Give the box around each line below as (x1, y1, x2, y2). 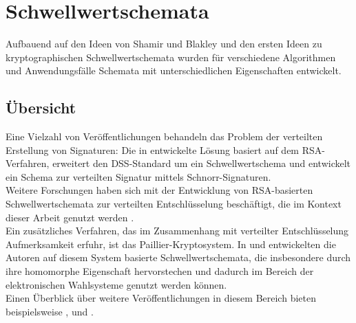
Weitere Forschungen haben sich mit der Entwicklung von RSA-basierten (6, 183, 313, 197)
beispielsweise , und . (6, 304, 94, 318)
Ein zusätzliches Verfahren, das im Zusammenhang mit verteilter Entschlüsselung (6, 223, 349, 238)
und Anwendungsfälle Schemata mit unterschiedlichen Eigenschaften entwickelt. (6, 63, 342, 78)
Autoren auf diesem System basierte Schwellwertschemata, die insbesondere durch (6, 250, 351, 265)
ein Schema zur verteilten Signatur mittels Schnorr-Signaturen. (6, 169, 271, 183)
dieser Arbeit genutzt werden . (6, 210, 134, 224)
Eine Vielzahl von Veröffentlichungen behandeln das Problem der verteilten (6, 129, 323, 144)
